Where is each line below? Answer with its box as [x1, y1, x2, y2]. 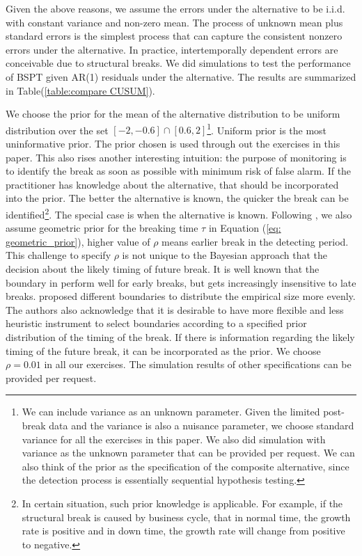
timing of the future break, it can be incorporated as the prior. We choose [6, 343, 321, 358]
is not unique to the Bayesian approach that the [122, 248, 328, 262]
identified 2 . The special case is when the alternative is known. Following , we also [6, 205, 352, 221]
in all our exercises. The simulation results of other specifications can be [44, 357, 352, 372]
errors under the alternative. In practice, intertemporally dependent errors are [6, 42, 338, 56]
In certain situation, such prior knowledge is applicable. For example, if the [22, 495, 343, 510]
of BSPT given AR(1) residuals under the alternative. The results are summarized [6, 69, 356, 84]
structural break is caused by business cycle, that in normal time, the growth [22, 509, 351, 524]
